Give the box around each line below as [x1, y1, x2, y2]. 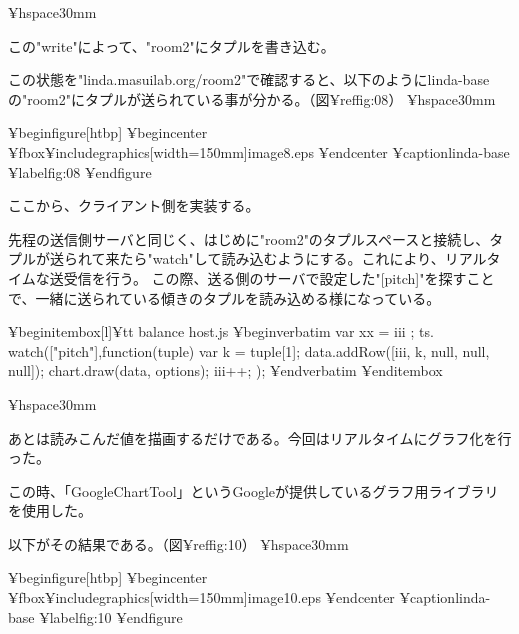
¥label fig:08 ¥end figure [8, 161, 152, 182]
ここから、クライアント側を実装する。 [8, 195, 260, 216]
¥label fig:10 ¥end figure [39, 606, 183, 627]
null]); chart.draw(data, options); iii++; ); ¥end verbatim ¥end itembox [8, 360, 443, 381]
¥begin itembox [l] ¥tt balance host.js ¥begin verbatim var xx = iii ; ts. [8, 321, 434, 342]
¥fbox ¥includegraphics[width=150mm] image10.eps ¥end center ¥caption [8, 587, 456, 608]
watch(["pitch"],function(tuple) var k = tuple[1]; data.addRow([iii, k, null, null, [8, 340, 490, 361]
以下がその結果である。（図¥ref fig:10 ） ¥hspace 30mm [8, 533, 349, 554]
